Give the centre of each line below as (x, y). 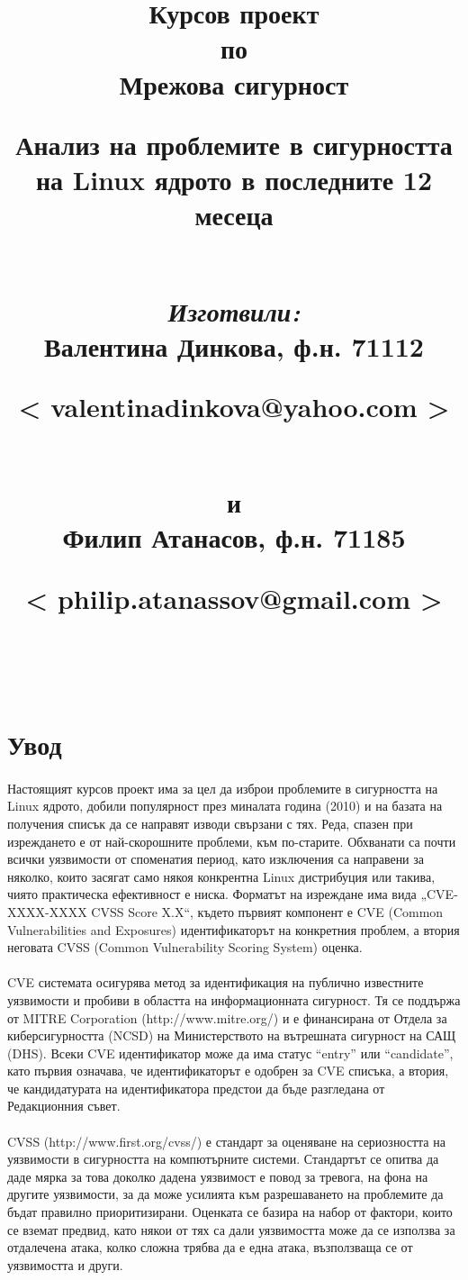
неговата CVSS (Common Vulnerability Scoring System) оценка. (185, 947)
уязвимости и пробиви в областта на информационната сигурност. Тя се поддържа (234, 999)
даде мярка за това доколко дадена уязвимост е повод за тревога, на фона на (218, 1176)
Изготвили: (234, 311)
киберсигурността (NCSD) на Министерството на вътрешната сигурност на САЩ (232, 1035)
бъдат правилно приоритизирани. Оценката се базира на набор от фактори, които (230, 1212)
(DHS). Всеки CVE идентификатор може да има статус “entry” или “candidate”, (230, 1053)
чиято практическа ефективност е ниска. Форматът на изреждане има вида (212, 894)
